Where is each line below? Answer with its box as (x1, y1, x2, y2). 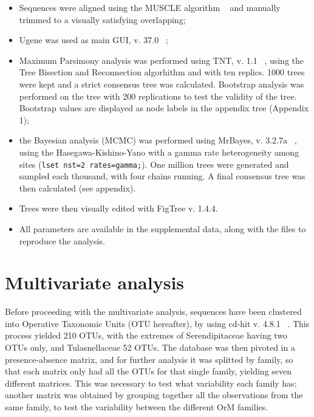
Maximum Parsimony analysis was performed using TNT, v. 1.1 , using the (19, 53, 304, 66)
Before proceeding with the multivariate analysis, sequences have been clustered (5, 305, 302, 318)
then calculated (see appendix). (19, 181, 136, 194)
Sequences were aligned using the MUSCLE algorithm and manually (19, 1, 281, 13)
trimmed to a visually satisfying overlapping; (19, 13, 186, 26)
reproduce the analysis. (19, 234, 105, 247)
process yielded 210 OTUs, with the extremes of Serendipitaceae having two (5, 329, 288, 342)
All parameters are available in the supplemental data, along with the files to (19, 222, 306, 235)
